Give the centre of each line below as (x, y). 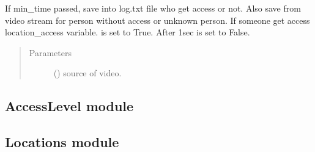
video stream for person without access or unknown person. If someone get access (157, 20)
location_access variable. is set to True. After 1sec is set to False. (128, 32)
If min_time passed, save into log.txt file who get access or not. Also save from (153, 8)
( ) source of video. (87, 73)
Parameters (50, 52)
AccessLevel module (69, 106)
